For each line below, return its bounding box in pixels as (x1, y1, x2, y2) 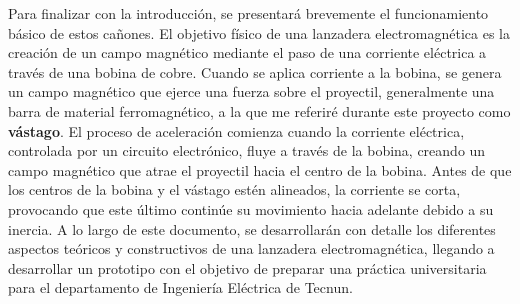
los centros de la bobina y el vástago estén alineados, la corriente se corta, (8, 179, 461, 200)
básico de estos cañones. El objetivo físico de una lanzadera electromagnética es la (8, 22, 510, 43)
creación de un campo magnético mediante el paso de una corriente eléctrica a (8, 42, 487, 63)
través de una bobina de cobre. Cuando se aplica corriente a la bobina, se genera (8, 61, 502, 82)
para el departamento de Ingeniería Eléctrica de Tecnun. (8, 277, 353, 298)
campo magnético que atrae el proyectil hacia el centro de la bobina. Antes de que (8, 159, 512, 180)
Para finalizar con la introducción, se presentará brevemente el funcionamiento (8, 3, 489, 23)
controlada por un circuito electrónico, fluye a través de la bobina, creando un (8, 140, 486, 161)
